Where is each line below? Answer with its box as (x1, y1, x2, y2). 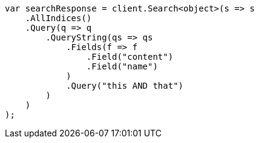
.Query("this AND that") (66, 81, 184, 91)
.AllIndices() (25, 13, 92, 23)
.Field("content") (86, 52, 174, 62)
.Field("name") (86, 62, 158, 71)
